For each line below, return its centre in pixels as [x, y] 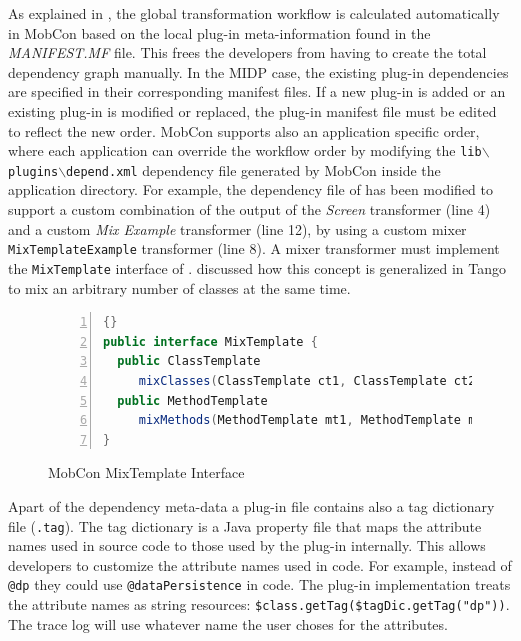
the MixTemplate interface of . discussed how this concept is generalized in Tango [257, 267]
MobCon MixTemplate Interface [146, 472]
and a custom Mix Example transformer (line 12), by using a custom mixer [237, 228]
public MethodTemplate [192, 400]
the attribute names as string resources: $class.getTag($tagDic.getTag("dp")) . [259, 604]
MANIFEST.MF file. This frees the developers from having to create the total [247, 52]
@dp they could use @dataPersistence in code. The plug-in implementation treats [259, 584]
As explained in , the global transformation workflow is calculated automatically [254, 13]
